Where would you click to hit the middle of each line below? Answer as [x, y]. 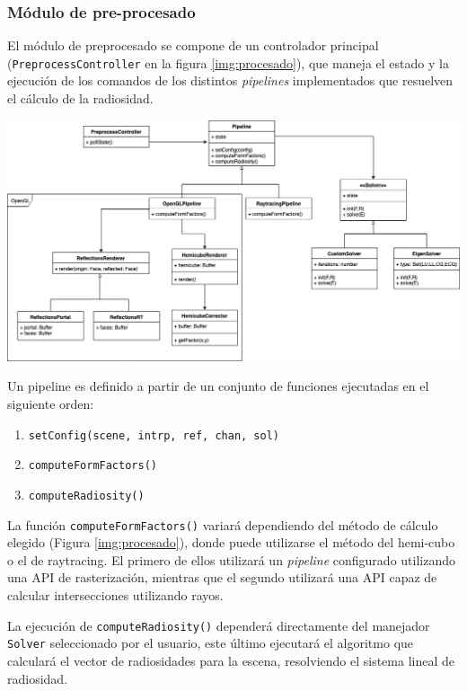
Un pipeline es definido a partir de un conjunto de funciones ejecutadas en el [218, 386]
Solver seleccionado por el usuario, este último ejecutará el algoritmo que [211, 643]
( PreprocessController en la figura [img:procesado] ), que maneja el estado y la [228, 62]
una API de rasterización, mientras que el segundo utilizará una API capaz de [222, 577]
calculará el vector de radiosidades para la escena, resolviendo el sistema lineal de [231, 660]
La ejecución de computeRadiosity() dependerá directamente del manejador [219, 625]
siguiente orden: [51, 404]
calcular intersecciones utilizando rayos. [115, 595]
